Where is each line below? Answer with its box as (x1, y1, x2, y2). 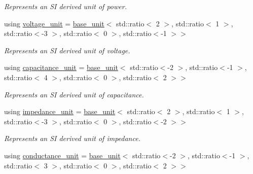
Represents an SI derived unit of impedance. (4, 133, 140, 144)
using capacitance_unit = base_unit (4, 62, 118, 73)
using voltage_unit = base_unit (4, 18, 104, 28)
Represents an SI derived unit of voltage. (4, 45, 130, 55)
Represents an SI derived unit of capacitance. (4, 89, 144, 99)
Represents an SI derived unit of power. (4, 1, 127, 11)
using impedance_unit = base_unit (4, 106, 116, 117)
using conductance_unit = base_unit (4, 150, 121, 160)
